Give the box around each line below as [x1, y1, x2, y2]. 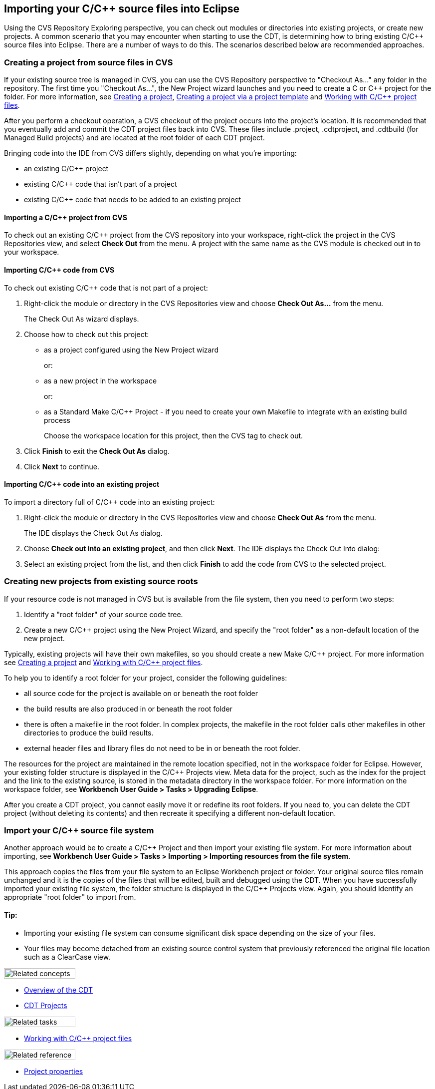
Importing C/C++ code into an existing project [4, 480, 160, 489]
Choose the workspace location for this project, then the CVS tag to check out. [44, 431, 303, 440]
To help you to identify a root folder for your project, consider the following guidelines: [4, 673, 287, 682]
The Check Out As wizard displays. [24, 314, 139, 323]
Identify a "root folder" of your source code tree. [24, 610, 183, 619]
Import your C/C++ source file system [4, 825, 154, 835]
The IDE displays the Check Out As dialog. [24, 528, 163, 537]
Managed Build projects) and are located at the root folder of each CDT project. [4, 133, 265, 142]
